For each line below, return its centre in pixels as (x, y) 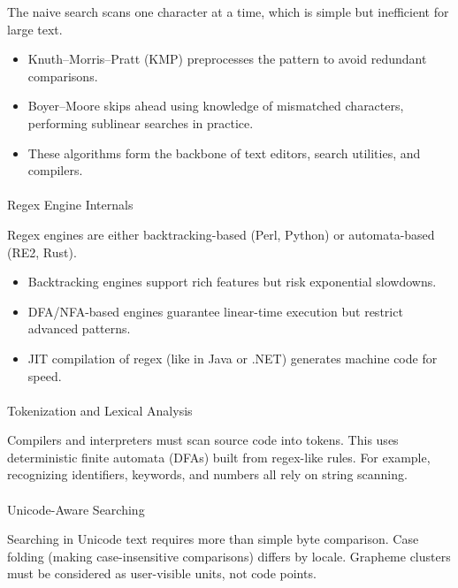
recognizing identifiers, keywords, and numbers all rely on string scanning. (207, 474)
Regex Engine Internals (70, 205)
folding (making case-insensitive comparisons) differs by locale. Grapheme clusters (229, 556)
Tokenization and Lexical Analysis (100, 410)
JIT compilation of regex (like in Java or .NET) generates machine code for (233, 358)
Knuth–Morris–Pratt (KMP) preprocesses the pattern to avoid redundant (227, 59)
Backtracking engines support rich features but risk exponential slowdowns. (232, 282)
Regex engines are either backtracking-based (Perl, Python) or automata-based (221, 234)
